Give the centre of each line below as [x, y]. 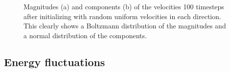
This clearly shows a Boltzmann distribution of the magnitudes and [125, 26]
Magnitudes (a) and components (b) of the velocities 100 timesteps [124, 6]
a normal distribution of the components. [85, 35]
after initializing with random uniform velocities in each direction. [122, 16]
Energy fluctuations [55, 61]
